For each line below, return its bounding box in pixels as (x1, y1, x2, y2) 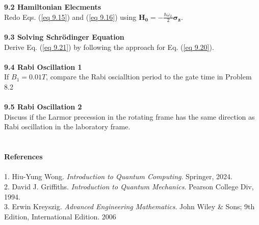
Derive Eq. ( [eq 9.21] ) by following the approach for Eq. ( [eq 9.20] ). (4, 41, 214, 52)
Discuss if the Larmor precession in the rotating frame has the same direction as (4, 111, 255, 122)
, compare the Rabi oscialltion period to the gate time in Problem (46, 71, 252, 82)
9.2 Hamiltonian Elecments (4, 2, 101, 12)
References (4, 151, 43, 162)
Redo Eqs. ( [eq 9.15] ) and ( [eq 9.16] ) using (4, 11, 137, 22)
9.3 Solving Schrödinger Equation (4, 32, 124, 42)
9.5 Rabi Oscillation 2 (4, 101, 82, 112)
